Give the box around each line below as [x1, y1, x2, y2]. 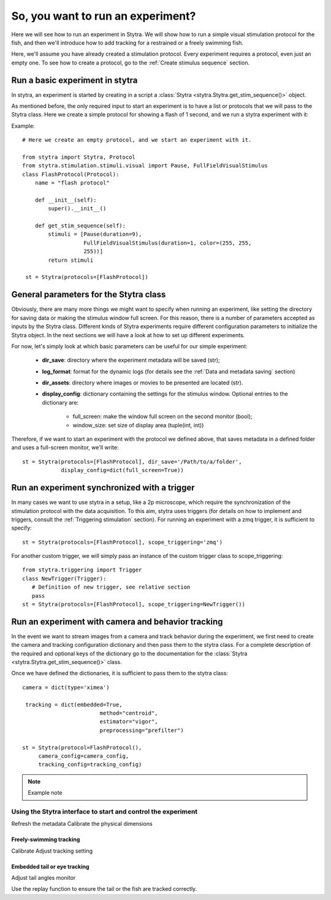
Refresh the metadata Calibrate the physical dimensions [11, 820, 153, 828]
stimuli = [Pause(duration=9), [48, 231, 142, 238]
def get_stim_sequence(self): [34, 223, 126, 229]
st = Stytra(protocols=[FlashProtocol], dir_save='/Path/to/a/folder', [22, 458, 242, 465]
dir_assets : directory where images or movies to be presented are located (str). [42, 379, 243, 386]
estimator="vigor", [99, 718, 159, 725]
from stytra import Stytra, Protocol [22, 153, 136, 161]
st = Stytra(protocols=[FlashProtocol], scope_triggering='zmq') [22, 538, 223, 546]
